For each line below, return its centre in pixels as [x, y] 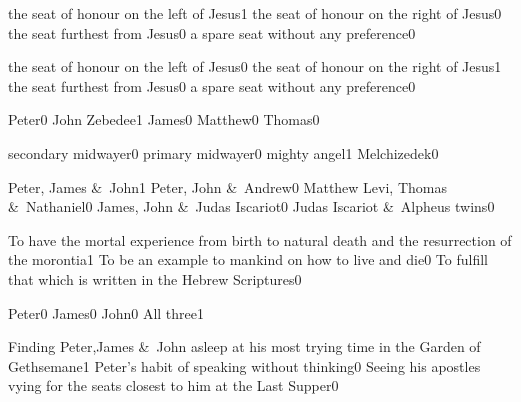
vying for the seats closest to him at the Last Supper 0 [173, 385]
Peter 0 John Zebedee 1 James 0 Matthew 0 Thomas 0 [164, 119]
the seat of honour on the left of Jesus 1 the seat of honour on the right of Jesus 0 [255, 13]
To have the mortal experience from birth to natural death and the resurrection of [260, 239]
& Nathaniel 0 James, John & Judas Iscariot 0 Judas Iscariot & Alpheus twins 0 [251, 206]
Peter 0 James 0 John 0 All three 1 [106, 312]
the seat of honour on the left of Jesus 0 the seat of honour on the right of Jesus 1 [255, 66]
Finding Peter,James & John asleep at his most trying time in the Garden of [244, 346]
